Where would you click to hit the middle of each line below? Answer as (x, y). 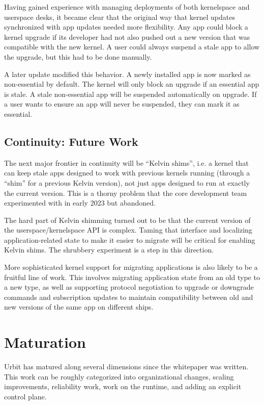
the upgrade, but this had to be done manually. (78, 56)
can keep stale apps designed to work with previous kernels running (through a (127, 173)
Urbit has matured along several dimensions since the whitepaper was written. (126, 366)
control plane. (25, 396)
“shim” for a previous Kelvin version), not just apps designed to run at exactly (127, 182)
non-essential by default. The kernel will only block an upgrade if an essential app (132, 84)
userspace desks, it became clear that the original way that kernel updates (120, 17)
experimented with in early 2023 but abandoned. (80, 203)
